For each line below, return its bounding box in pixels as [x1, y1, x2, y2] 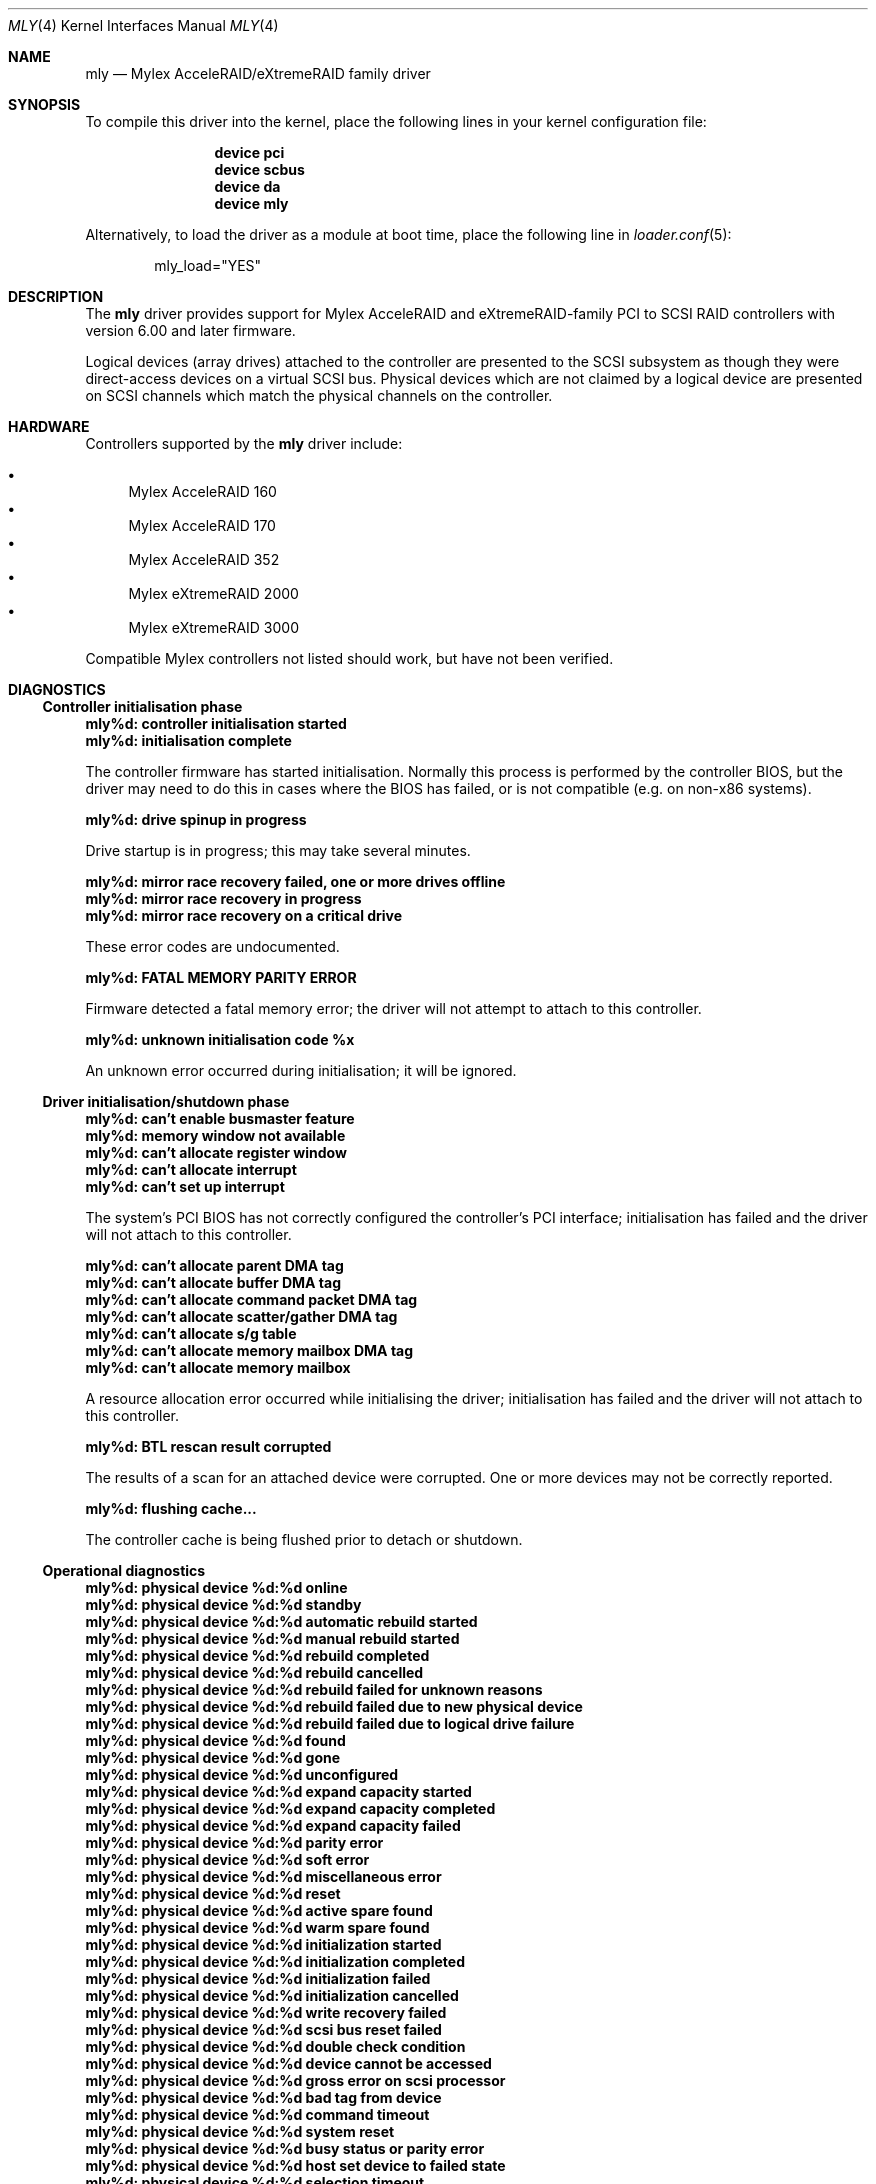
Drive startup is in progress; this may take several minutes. [85, 842, 471, 859]
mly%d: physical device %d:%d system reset [85, 2123, 395, 2140]
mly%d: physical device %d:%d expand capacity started [85, 1783, 472, 1800]
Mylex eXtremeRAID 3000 [128, 619, 299, 636]
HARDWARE [8, 418, 90, 435]
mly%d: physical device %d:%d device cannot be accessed [85, 2055, 492, 2072]
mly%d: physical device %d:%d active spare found [85, 1902, 433, 1919]
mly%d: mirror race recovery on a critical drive [85, 907, 403, 924]
